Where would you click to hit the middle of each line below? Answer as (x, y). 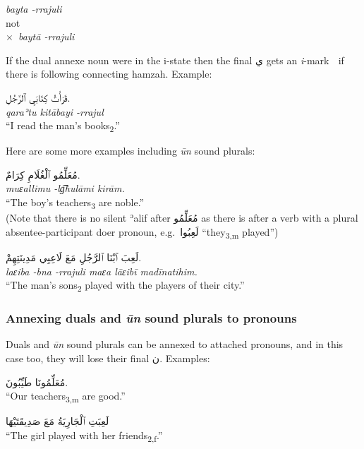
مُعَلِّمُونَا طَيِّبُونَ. (37, 382)
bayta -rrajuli (34, 8)
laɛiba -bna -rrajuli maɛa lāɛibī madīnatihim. (102, 271)
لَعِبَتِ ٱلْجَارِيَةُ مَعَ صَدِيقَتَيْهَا (57, 421)
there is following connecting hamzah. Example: (109, 74)
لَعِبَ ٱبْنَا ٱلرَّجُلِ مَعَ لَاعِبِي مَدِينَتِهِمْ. (74, 257)
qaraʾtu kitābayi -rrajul (55, 111)
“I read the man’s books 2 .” (63, 126)
